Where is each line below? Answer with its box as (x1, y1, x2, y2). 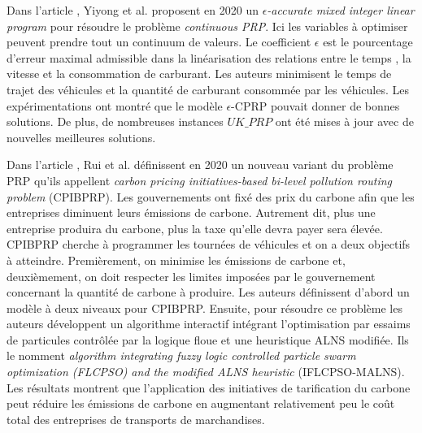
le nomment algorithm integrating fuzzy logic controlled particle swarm (7, 347, 356, 364)
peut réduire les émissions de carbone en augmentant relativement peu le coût (7, 395, 395, 412)
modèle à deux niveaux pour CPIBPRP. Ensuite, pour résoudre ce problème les (7, 299, 402, 316)
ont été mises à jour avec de (275, 113, 414, 130)
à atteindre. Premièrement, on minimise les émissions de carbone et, (7, 251, 346, 268)
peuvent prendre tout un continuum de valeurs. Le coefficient (7, 33, 311, 50)
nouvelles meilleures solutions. (7, 128, 156, 145)
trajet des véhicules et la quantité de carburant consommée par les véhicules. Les (7, 80, 410, 97)
